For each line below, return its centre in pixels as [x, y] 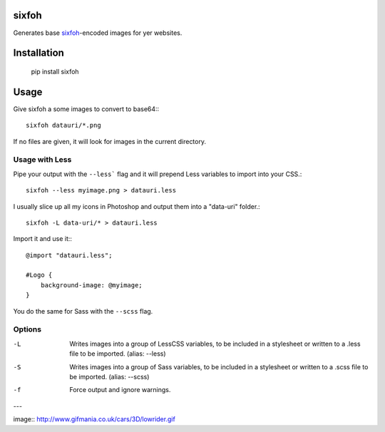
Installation [38, 53]
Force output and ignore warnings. [120, 390]
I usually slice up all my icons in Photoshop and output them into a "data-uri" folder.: [137, 206]
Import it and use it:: [43, 239]
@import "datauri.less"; [69, 255]
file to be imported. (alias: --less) [118, 354]
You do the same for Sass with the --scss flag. [83, 311]
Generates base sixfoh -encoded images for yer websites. [98, 33]
